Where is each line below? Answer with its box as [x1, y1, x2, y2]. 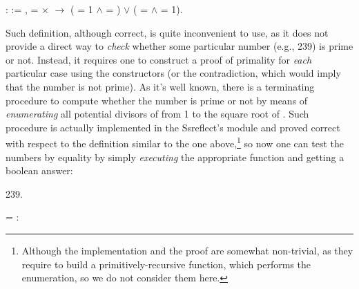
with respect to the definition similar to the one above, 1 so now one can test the [6, 134, 344, 150]
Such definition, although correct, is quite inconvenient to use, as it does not [6, 25, 329, 39]
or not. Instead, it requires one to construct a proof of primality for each [6, 52, 312, 66]
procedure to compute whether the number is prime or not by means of [6, 93, 308, 107]
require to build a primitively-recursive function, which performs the [21, 257, 311, 271]
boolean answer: [6, 163, 73, 178]
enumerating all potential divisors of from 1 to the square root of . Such [6, 106, 309, 121]
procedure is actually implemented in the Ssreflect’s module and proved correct [6, 120, 340, 134]
